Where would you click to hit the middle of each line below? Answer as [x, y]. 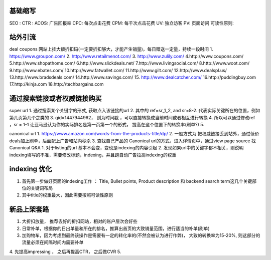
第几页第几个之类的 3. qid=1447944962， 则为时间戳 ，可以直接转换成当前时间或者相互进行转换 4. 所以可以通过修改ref [132, 117]
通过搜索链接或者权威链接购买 [55, 98]
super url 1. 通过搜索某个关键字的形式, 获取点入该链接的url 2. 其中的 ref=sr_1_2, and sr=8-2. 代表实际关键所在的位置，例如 [135, 111]
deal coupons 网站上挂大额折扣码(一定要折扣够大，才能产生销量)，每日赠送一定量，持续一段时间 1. [111, 49]
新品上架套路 [29, 210]
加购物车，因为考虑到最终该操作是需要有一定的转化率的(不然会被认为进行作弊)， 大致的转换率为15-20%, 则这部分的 [141, 235]
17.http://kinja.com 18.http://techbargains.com [56, 84]
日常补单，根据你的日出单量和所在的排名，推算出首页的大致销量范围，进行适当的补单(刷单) [116, 228]
